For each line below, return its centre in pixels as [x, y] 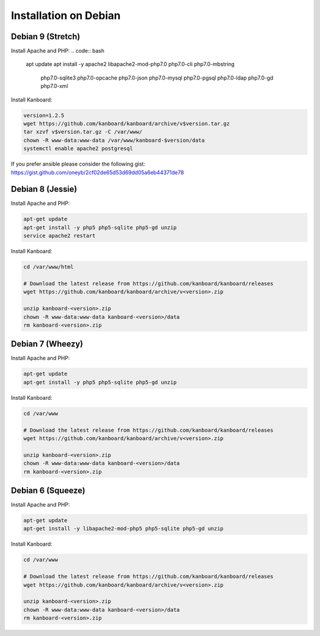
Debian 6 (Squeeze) [48, 490]
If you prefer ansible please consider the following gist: [78, 164]
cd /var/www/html [49, 267]
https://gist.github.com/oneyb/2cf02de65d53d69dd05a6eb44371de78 [97, 172]
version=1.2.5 [44, 115]
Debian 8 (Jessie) [44, 189]
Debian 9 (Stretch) [46, 37]
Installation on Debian [66, 15]
